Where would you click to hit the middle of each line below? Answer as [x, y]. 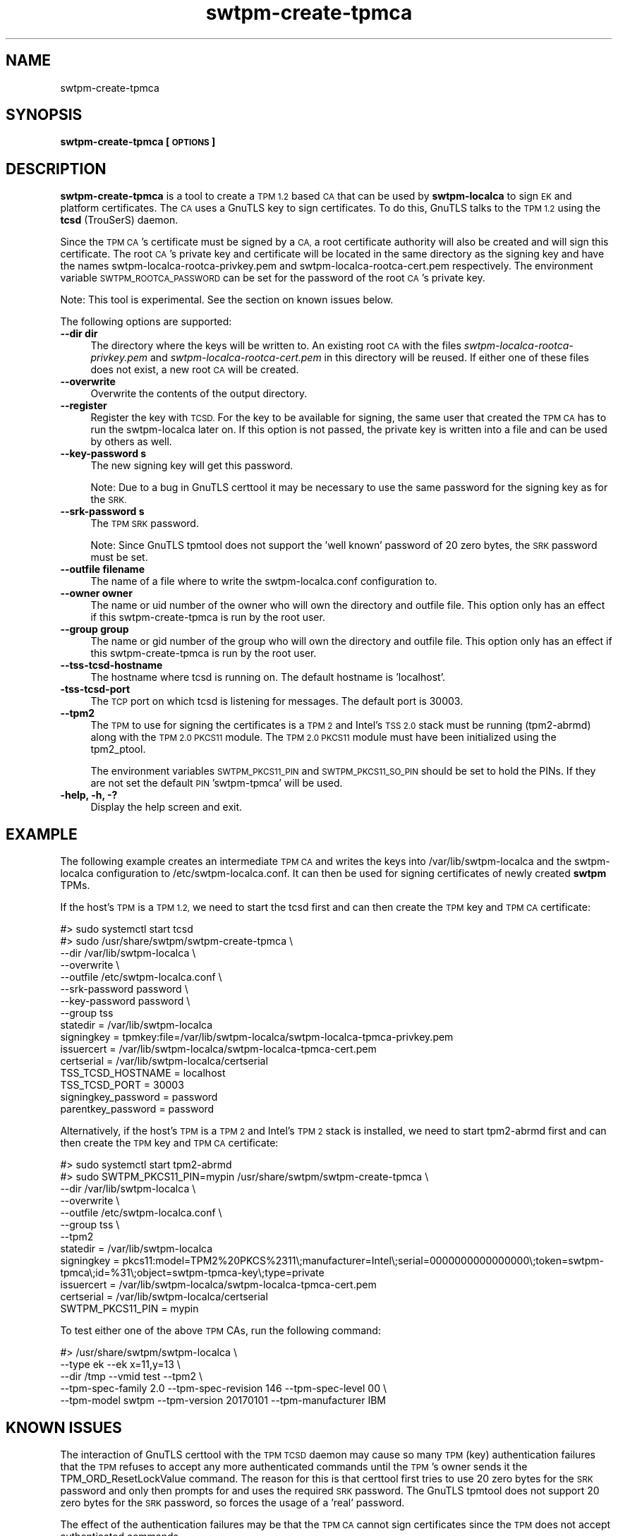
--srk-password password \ [124, 989]
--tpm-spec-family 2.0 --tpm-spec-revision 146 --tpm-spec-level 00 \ [223, 1389]
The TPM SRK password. [145, 524]
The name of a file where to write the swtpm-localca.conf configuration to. [264, 581]
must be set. [119, 557]
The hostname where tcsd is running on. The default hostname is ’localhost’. [268, 677]
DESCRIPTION [56, 169]
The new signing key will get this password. [192, 466]
